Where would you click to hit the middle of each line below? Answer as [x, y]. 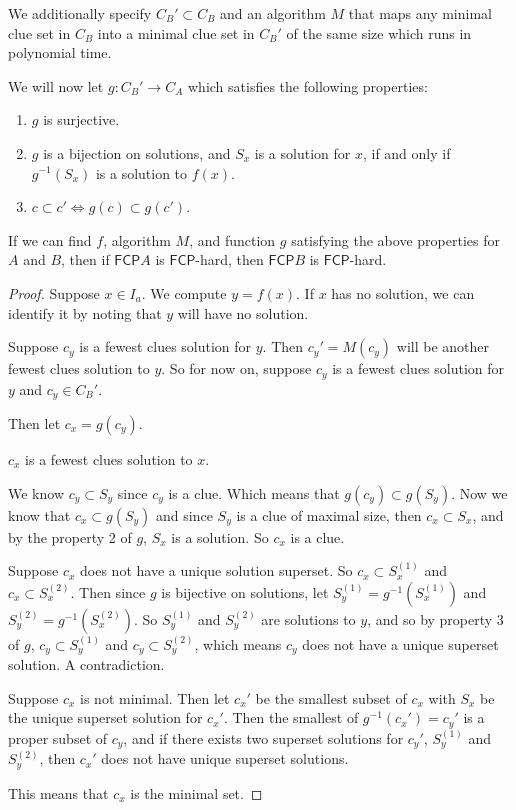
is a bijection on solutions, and [137, 152]
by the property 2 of [70, 536]
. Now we [479, 492]
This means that [58, 792]
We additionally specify [80, 13]
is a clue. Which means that [254, 492]
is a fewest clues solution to [109, 459]
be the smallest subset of [331, 697]
